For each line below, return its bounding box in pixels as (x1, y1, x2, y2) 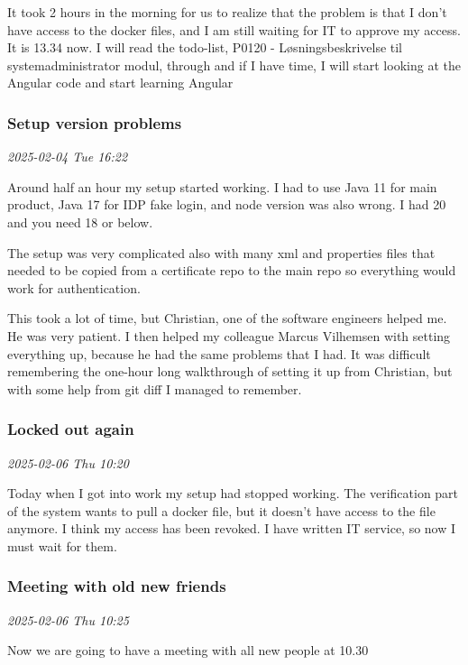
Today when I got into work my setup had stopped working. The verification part (7, 484, 459, 503)
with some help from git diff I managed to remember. (7, 379, 302, 398)
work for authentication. (7, 278, 141, 297)
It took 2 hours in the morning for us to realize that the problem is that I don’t (7, 3, 447, 21)
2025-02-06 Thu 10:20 (7, 453, 129, 472)
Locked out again (7, 418, 134, 440)
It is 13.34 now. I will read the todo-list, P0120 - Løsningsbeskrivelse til (7, 38, 403, 57)
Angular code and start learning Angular (7, 73, 234, 92)
